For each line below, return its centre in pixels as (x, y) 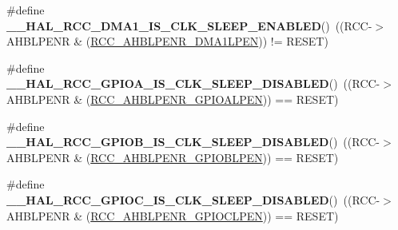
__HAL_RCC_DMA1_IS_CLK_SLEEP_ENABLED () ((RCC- (189, 25)
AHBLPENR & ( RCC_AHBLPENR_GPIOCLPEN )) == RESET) (173, 215)
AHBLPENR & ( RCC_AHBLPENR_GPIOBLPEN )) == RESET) (173, 157)
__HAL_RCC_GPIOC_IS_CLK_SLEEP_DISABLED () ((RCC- (193, 199)
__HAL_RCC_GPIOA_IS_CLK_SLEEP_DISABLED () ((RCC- (193, 83)
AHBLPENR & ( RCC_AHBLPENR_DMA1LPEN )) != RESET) (167, 41)
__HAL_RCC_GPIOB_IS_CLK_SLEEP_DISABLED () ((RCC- (193, 142)
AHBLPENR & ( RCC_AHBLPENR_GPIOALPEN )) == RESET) (173, 99)
